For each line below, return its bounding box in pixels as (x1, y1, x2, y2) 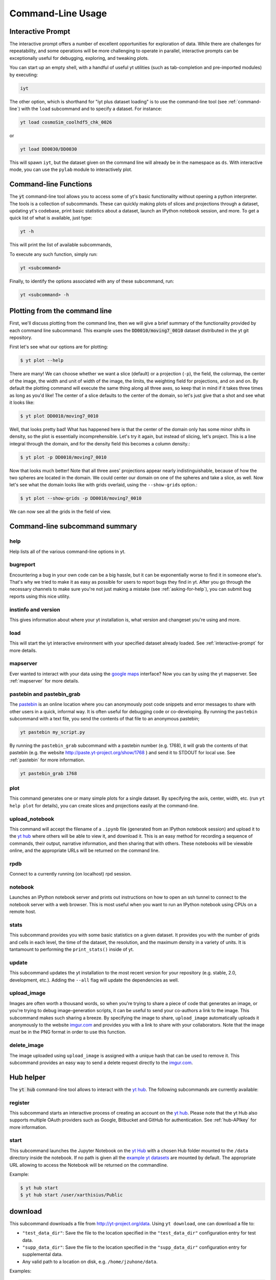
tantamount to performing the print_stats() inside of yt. (9, 946, 134, 952)
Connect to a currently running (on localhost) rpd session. (9, 871, 132, 877)
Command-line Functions (9, 180, 93, 189)
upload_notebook (9, 815, 55, 822)
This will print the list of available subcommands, (9, 242, 112, 248)
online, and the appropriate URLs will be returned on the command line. (9, 847, 160, 854)
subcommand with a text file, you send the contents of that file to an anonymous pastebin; (9, 715, 200, 721)
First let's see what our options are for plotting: (9, 344, 108, 350)
